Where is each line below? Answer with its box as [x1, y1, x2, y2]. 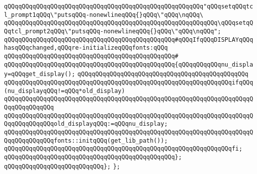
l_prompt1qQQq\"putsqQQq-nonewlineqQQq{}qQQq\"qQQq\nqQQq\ [4, 11, 203, 18]
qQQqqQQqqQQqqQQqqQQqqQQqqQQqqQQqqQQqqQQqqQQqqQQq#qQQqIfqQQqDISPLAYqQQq [4, 36, 254, 43]
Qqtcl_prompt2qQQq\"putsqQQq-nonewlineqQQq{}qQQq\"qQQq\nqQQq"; [4, 27, 221, 35]
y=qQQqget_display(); [4, 71, 76, 78]
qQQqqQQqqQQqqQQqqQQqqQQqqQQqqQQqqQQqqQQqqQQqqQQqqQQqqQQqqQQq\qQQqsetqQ [4, 19, 254, 27]
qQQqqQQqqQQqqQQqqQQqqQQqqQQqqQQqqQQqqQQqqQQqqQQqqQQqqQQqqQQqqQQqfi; [4, 145, 243, 153]
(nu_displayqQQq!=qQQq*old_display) [4, 87, 125, 94]
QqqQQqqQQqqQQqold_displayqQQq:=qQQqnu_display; [4, 120, 168, 128]
